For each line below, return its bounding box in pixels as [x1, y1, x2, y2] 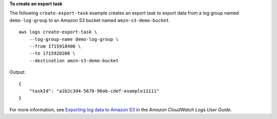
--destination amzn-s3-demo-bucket [29, 58, 119, 63]
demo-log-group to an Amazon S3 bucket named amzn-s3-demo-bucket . [9, 17, 170, 23]
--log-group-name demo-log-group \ [29, 36, 119, 42]
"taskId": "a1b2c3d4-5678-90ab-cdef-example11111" [29, 88, 160, 94]
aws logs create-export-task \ [18, 29, 97, 35]
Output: [9, 69, 26, 75]
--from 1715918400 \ [29, 43, 81, 49]
